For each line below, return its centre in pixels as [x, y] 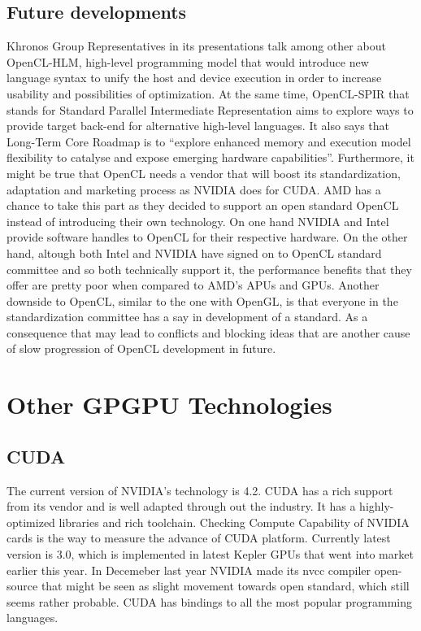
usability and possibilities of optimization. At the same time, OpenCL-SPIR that [208, 93]
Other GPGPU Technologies [169, 405]
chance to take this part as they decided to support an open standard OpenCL [203, 205]
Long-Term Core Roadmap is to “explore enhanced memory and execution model [209, 141]
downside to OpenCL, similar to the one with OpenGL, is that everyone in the [202, 300]
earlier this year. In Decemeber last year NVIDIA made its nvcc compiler [189, 570]
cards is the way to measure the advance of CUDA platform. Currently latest [199, 538]
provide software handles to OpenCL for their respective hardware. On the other [207, 237]
